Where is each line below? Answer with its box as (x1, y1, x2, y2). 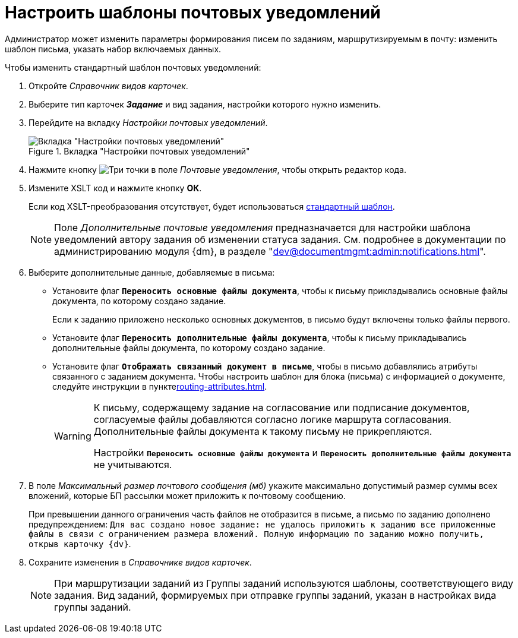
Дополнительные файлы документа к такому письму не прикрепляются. (93, 425, 432, 437)
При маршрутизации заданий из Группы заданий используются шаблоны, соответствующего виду (54, 577, 514, 589)
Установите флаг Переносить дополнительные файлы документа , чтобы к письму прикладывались (52, 332, 467, 343)
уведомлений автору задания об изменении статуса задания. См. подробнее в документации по (54, 233, 506, 245)
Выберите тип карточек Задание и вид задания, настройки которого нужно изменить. (29, 99, 381, 109)
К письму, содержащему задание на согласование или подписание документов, (93, 401, 470, 413)
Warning (54, 429, 91, 442)
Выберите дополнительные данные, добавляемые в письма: (29, 267, 275, 277)
